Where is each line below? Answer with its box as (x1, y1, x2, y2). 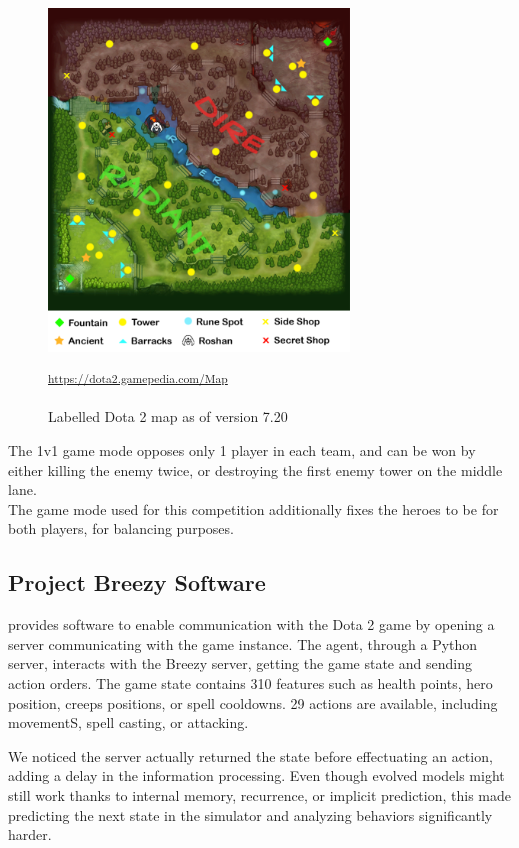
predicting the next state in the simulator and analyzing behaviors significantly (8, 804, 493, 825)
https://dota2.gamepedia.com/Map (48, 370, 228, 387)
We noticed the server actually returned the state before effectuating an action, (8, 745, 493, 766)
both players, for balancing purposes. (8, 518, 234, 539)
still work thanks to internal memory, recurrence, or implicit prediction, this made (8, 784, 512, 805)
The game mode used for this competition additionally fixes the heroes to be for (8, 498, 499, 519)
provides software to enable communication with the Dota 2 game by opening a (8, 614, 495, 635)
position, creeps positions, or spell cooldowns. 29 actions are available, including (8, 692, 498, 713)
